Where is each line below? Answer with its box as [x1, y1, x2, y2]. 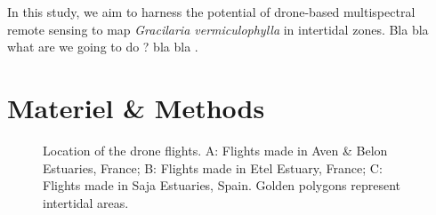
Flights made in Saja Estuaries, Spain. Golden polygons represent [43, 176, 400, 195]
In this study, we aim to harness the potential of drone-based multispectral [7, 3, 416, 20]
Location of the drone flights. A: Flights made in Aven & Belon [43, 140, 388, 159]
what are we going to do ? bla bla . [7, 37, 198, 56]
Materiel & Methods [7, 89, 265, 125]
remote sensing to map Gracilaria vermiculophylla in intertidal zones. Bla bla [7, 20, 429, 38]
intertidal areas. [43, 193, 129, 211]
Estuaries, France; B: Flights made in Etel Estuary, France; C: [43, 158, 383, 177]
